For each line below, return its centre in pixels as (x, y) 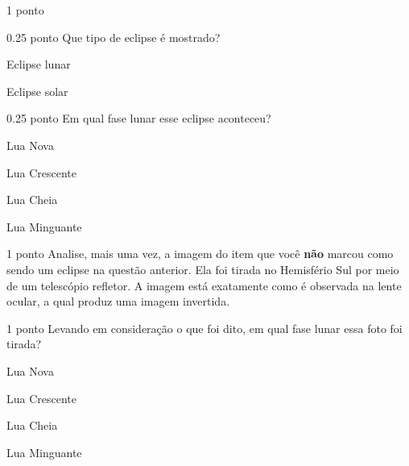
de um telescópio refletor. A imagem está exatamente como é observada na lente (204, 285)
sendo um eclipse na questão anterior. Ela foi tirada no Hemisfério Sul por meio (203, 269)
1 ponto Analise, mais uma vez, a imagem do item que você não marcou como (200, 254)
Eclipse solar (37, 91)
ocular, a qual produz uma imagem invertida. (118, 301)
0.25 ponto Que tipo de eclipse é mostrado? (114, 37)
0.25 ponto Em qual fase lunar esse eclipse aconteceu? (139, 118)
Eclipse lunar (39, 64)
